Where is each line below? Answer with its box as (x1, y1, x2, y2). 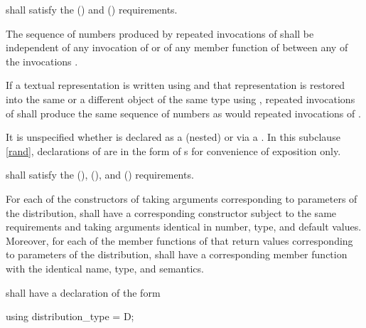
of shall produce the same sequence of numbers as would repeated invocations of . (6, 105, 361, 120)
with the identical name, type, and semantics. (6, 260, 204, 275)
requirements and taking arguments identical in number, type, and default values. (6, 219, 362, 234)
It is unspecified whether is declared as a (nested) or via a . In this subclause (6, 129, 340, 144)
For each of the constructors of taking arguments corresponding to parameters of (6, 191, 357, 206)
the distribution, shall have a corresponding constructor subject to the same (6, 205, 337, 220)
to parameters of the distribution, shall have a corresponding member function (6, 247, 348, 262)
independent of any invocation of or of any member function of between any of (6, 40, 348, 55)
